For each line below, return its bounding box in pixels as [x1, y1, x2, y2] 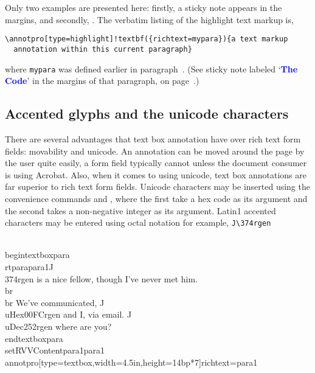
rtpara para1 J [5, 260, 54, 273]
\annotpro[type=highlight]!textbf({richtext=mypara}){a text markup [5, 35, 288, 44]
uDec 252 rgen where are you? [5, 319, 112, 332]
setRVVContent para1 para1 [5, 344, 105, 357]
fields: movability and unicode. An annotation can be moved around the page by [5, 144, 305, 157]
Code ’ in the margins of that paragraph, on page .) [5, 74, 199, 87]
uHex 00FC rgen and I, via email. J [5, 308, 132, 321]
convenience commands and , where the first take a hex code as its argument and [5, 192, 308, 204]
